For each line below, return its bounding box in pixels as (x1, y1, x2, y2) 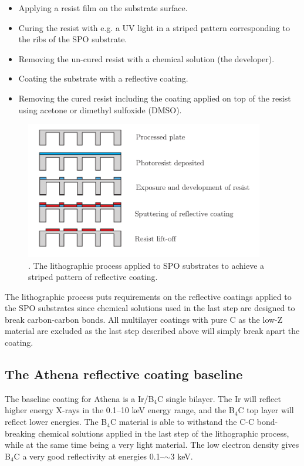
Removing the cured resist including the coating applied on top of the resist (18, 92, 291, 104)
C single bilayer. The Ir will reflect (157, 392, 281, 404)
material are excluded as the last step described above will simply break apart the (5, 325, 300, 337)
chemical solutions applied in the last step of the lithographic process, (38, 427, 289, 439)
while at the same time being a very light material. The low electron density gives (5, 438, 299, 451)
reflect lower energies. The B (5, 416, 107, 428)
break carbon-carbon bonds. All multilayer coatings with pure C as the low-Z (5, 313, 283, 325)
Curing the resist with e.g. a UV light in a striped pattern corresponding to (18, 21, 290, 33)
